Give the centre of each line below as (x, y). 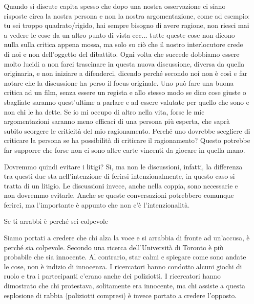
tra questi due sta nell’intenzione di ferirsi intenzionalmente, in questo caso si (119, 176)
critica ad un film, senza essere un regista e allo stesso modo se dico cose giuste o (125, 92)
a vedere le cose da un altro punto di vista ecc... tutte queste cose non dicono (119, 35)
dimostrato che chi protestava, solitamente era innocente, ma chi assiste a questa (125, 286)
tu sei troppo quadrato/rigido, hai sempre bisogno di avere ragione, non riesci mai (127, 25)
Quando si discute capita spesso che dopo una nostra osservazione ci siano (115, 6)
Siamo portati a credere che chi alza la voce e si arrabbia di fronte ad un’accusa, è (127, 238)
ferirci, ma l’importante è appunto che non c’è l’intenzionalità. (97, 204)
